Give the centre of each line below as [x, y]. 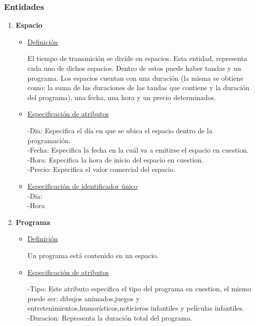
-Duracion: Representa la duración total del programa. [110, 317]
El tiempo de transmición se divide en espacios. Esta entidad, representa [137, 58]
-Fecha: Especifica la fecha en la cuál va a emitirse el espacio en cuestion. [138, 150]
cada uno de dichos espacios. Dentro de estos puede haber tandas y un [134, 68]
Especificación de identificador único [82, 186]
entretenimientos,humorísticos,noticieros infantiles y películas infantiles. [136, 308]
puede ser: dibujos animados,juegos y [83, 298]
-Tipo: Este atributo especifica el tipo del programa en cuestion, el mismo [139, 289]
